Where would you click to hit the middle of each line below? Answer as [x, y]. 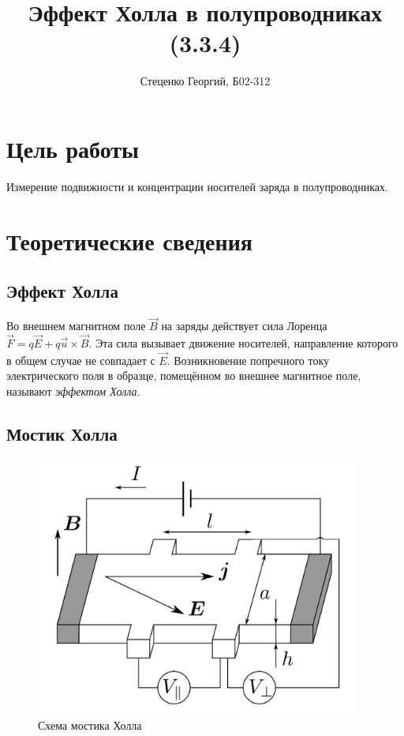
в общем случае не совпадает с [81, 360]
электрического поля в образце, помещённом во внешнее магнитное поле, [184, 376]
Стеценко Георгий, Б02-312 [205, 81]
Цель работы [73, 148]
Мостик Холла [62, 434]
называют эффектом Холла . [73, 391]
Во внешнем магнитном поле [76, 326]
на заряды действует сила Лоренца [244, 326]
